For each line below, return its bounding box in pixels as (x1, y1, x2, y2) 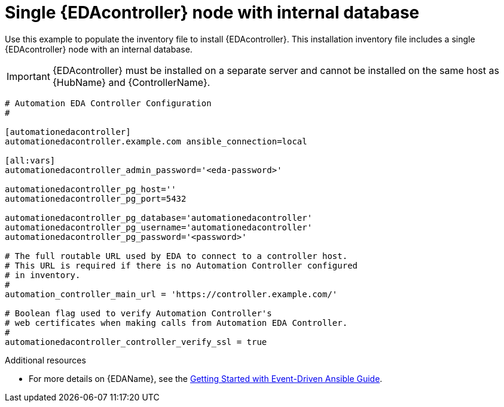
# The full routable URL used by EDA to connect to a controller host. (5, 251, 348, 261)
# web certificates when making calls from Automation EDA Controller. (5, 317, 348, 328)
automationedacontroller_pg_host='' (5, 184, 176, 194)
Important (7, 70, 50, 82)
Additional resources (5, 354, 86, 365)
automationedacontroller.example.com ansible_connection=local (5, 136, 307, 146)
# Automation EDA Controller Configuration (5, 98, 212, 108)
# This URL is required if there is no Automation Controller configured (5, 260, 358, 270)
